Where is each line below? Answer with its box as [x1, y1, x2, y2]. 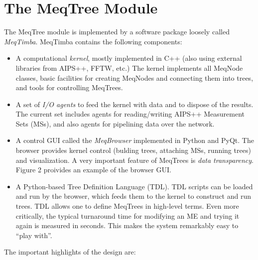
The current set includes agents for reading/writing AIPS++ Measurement [15, 109, 245, 119]
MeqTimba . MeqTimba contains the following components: [4, 36, 182, 46]
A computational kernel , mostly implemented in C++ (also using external [15, 53, 242, 63]
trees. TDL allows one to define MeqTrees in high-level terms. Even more [15, 201, 239, 211]
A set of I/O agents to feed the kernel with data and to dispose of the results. [15, 99, 254, 109]
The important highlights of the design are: [4, 247, 136, 257]
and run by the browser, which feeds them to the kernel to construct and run [15, 191, 251, 201]
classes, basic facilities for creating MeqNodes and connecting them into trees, [15, 72, 254, 83]
